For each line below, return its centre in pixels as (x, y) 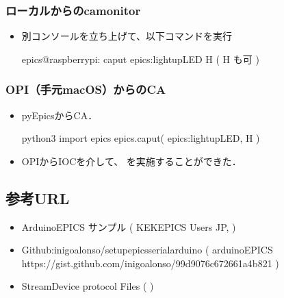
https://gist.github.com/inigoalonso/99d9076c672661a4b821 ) (150, 263)
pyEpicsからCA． (60, 115)
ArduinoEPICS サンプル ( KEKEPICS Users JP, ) (129, 226)
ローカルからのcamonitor (73, 10)
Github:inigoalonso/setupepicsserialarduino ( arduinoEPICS (147, 250)
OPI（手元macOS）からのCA (86, 89)
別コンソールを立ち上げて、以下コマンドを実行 (127, 36)
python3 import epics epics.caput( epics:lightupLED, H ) (141, 138)
